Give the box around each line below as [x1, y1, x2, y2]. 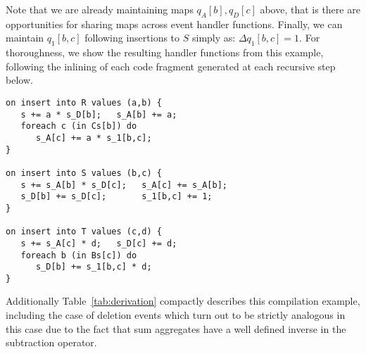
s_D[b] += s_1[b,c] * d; [35, 262, 152, 272]
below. [6, 72, 33, 87]
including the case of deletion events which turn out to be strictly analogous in [6, 308, 346, 322]
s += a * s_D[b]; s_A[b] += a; [20, 109, 177, 120]
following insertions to [84, 30, 180, 45]
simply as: [191, 30, 236, 45]
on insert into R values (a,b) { [6, 97, 162, 108]
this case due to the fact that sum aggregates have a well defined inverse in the [6, 321, 346, 336]
